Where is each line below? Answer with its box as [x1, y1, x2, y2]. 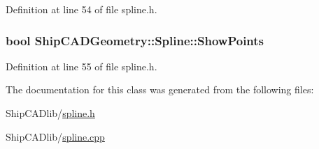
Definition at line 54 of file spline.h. [6, 2, 157, 16]
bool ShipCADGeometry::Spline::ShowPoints [6, 31, 264, 49]
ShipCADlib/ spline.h [6, 106, 95, 120]
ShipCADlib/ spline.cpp [6, 129, 105, 143]
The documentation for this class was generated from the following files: [6, 82, 314, 97]
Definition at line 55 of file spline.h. [6, 58, 157, 73]
